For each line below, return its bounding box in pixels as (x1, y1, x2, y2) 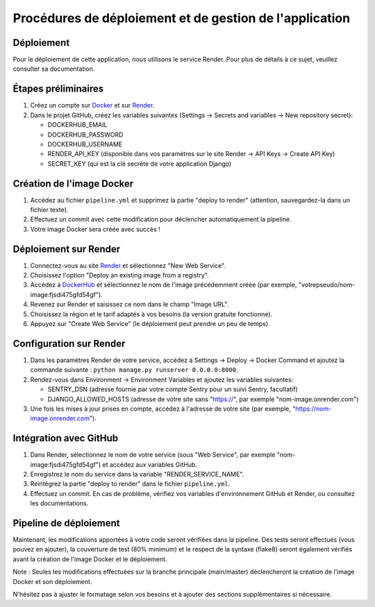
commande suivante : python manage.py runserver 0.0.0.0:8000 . (30, 366, 239, 374)
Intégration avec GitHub (12, 432, 119, 444)
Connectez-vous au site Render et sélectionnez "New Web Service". (30, 261, 226, 270)
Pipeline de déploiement (12, 517, 120, 529)
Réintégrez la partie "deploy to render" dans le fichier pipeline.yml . (30, 479, 231, 488)
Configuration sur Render (12, 337, 126, 350)
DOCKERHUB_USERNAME (47, 139, 123, 148)
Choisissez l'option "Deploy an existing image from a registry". (30, 271, 209, 280)
